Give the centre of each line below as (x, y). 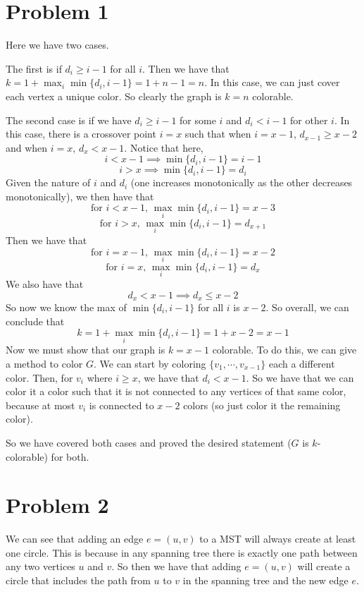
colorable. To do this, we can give (284, 350)
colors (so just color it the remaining (262, 405)
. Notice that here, (164, 147)
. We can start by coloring (150, 363)
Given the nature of (48, 182)
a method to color (44, 363)
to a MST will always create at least (278, 539)
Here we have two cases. (57, 45)
